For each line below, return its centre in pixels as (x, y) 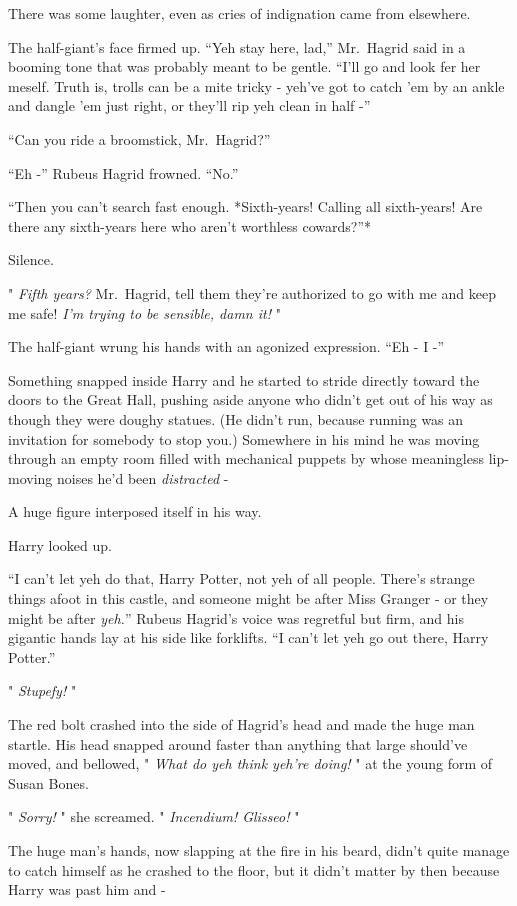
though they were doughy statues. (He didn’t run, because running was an (236, 418)
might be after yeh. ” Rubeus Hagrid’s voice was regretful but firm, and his (236, 617)
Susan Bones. (48, 782)
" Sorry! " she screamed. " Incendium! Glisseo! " (154, 816)
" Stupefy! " (42, 690)
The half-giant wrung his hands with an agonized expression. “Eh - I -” (226, 346)
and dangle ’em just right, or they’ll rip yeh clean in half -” (189, 105)
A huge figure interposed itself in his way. (135, 511)
